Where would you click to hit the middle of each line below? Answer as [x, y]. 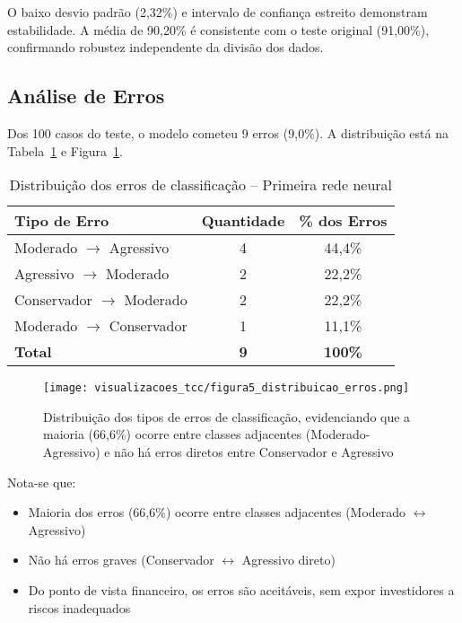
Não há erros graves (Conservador [121, 560]
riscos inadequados [79, 607]
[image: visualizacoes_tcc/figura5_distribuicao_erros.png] [227, 388]
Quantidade [243, 221]
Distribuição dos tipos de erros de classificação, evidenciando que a [227, 416]
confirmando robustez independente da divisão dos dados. [166, 47]
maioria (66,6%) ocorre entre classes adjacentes [173, 434]
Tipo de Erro [62, 221]
